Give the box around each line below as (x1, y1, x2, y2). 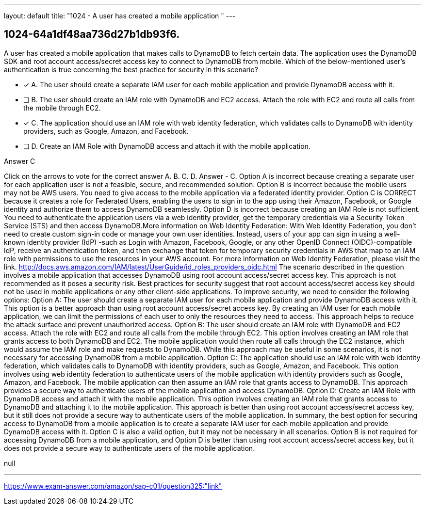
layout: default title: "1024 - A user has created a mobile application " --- (4, 12, 236, 20)
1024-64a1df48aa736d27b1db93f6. (4, 28, 180, 41)
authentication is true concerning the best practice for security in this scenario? (4, 65, 258, 74)
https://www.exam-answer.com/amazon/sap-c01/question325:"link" (4, 481, 222, 490)
